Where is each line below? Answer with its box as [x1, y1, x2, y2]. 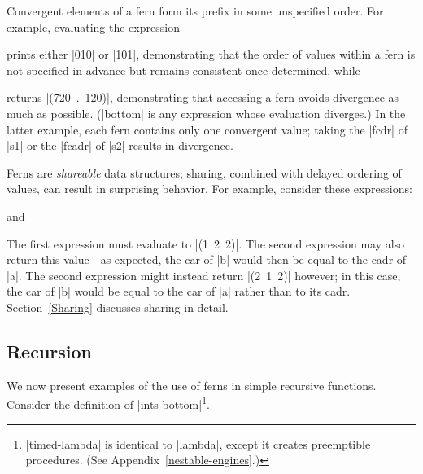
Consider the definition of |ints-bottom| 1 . [7, 393, 210, 412]
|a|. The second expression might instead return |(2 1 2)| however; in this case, [7, 266, 401, 283]
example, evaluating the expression [7, 18, 180, 35]
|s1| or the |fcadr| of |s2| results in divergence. [7, 137, 233, 154]
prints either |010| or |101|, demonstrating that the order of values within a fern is [7, 46, 416, 63]
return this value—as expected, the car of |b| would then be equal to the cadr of [7, 251, 407, 268]
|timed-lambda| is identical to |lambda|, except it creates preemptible [25, 435, 371, 452]
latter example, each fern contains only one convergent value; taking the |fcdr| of [7, 121, 408, 138]
